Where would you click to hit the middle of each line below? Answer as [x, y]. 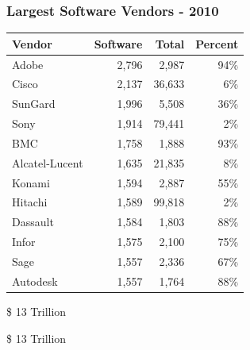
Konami [31, 182]
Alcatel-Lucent [48, 162]
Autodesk [35, 281]
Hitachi [30, 202]
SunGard [34, 104]
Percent [217, 43]
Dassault [33, 222]
